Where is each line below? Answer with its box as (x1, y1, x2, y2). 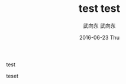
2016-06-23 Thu (79, 34, 120, 41)
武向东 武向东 (83, 22, 116, 29)
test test (79, 2, 120, 15)
